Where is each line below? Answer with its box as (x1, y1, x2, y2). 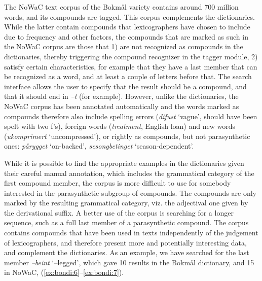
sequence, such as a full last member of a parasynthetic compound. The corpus (4, 217, 249, 228)
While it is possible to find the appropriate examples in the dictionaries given (4, 157, 244, 168)
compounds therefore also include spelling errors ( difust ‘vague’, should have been (4, 111, 257, 121)
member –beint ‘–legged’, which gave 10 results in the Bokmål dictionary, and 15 (4, 257, 254, 267)
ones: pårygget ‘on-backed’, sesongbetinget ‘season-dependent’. (4, 140, 194, 151)
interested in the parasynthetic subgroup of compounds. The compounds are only (4, 187, 256, 198)
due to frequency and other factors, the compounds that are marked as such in (4, 31, 248, 42)
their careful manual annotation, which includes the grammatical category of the (4, 167, 254, 178)
